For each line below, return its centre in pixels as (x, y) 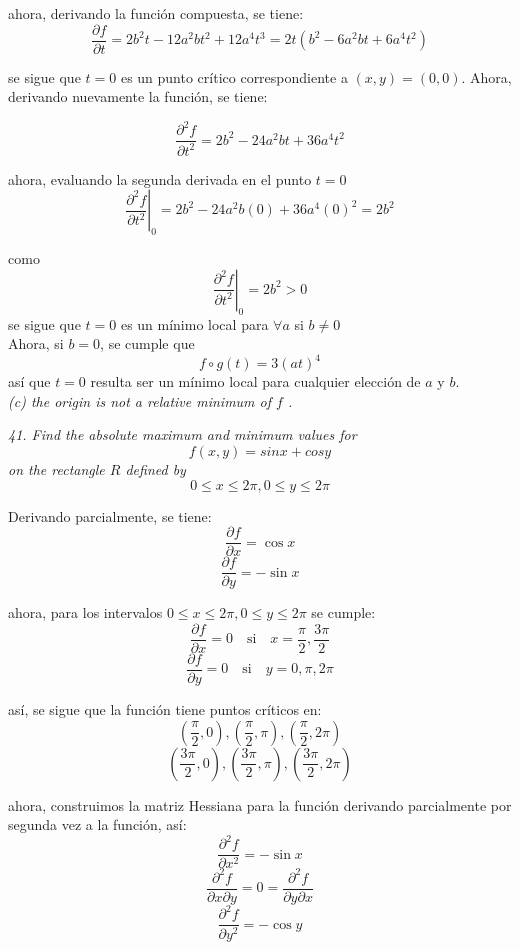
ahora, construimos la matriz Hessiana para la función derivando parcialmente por (260, 804)
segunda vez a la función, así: (97, 824)
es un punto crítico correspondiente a (234, 76)
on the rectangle (56, 469)
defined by (155, 469)
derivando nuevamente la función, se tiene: (138, 96)
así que (29, 381)
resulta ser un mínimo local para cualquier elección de (255, 381)
